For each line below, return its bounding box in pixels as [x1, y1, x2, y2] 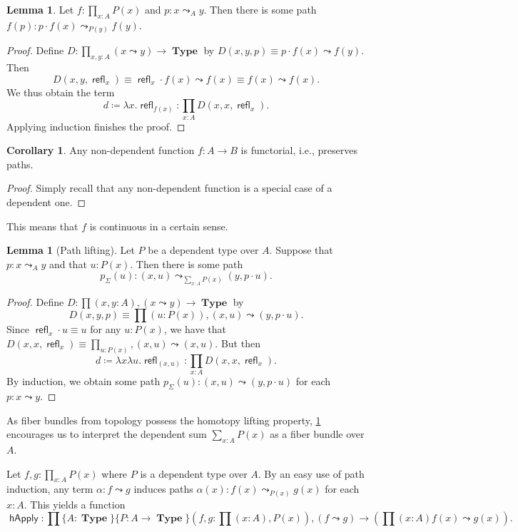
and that [49, 256, 87, 271]
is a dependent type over [140, 466, 248, 481]
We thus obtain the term [6, 84, 115, 99]
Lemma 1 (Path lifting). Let [6, 242, 135, 257]
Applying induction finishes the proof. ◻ [6, 118, 186, 133]
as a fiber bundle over [270, 426, 365, 441]
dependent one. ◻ [6, 195, 86, 209]
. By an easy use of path [258, 466, 365, 481]
